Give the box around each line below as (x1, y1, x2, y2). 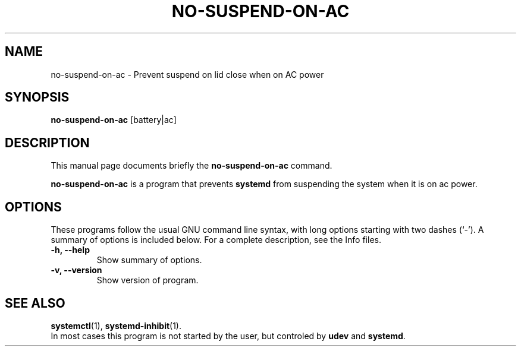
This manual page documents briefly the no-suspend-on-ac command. (51, 160, 332, 171)
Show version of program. (96, 275, 199, 286)
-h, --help (51, 245, 90, 255)
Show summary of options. (96, 255, 202, 265)
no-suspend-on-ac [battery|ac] (51, 115, 177, 125)
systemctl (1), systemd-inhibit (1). (51, 320, 182, 331)
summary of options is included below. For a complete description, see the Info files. (51, 235, 381, 245)
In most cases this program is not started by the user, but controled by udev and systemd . (51, 330, 406, 341)
